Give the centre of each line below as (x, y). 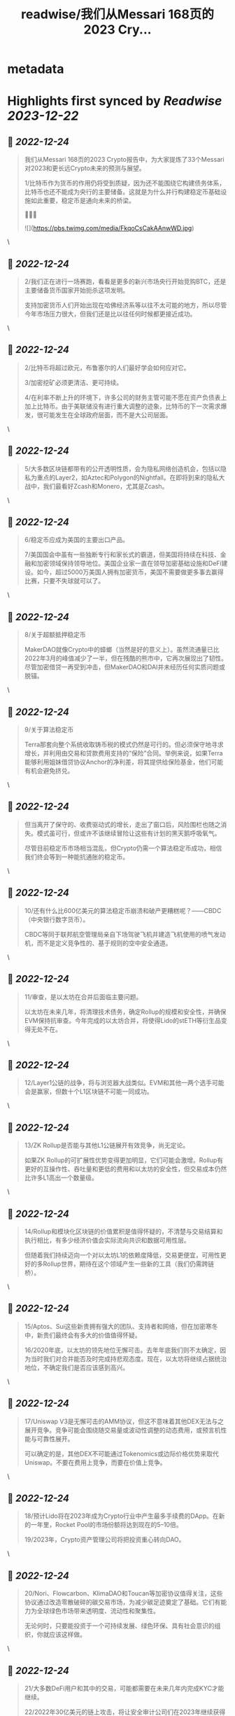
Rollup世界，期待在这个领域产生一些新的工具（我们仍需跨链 (129, 1264)
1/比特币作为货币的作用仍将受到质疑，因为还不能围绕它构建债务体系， (125, 183)
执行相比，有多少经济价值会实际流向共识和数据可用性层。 (107, 1240)
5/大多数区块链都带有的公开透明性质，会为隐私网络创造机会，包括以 (122, 468)
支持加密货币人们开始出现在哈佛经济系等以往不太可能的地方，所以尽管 (126, 305)
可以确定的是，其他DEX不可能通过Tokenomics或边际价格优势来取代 (121, 1453)
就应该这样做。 (64, 1635)
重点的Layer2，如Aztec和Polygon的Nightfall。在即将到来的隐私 (128, 477)
